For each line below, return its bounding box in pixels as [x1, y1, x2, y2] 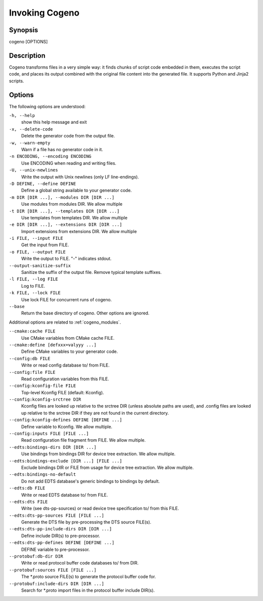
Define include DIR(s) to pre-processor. [21, 533, 100, 539]
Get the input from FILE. [21, 242, 69, 248]
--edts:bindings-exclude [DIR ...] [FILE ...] [9, 458, 122, 464]
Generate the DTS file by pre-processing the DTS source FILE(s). [21, 519, 151, 525]
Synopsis [9, 26, 38, 34]
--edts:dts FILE [9, 499, 48, 504]
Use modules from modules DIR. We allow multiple [21, 201, 123, 207]
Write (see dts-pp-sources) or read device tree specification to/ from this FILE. [21, 505, 180, 511]
